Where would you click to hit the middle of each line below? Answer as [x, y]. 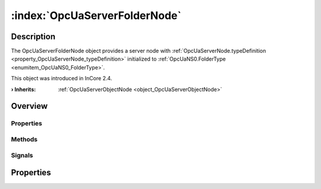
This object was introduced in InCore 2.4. [62, 78]
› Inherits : [23, 89]
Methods [24, 139]
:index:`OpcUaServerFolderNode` [96, 15]
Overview [29, 106]
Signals [22, 155]
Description [33, 37]
